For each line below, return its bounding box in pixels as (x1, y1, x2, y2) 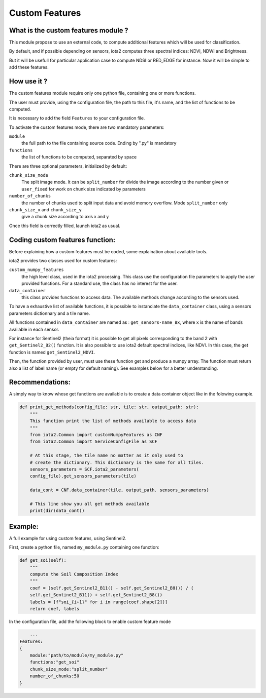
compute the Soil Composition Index (30, 571, 118, 577)
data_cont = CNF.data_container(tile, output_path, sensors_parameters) (30, 487, 209, 493)
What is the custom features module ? (9, 26, 129, 35)
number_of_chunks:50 (30, 673, 80, 679)
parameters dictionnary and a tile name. (9, 310, 90, 316)
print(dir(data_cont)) (30, 508, 85, 513)
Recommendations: (9, 378, 71, 387)
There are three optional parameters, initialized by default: (9, 163, 127, 169)
